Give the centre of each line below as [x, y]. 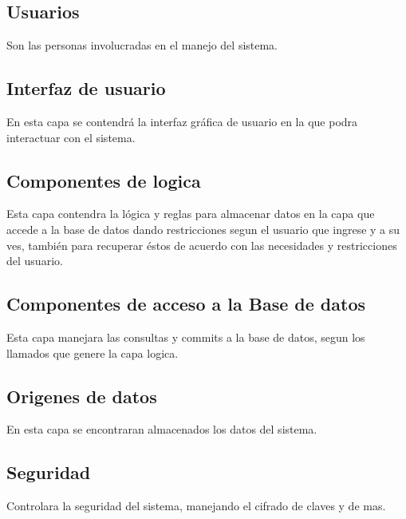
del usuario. [35, 261]
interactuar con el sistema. [71, 137]
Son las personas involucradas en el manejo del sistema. [142, 45]
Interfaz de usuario [86, 88]
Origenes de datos [82, 396]
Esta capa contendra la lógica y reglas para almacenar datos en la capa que [191, 214]
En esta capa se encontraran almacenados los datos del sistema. [162, 429]
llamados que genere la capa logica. [93, 353]
